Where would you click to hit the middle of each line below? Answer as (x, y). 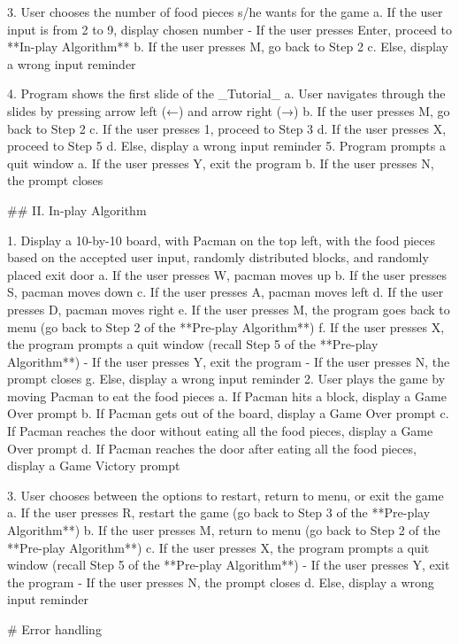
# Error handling (54, 629)
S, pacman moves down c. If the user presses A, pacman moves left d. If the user (226, 292)
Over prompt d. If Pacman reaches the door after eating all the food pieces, (212, 448)
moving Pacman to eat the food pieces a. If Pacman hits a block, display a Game (227, 396)
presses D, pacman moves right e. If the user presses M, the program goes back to (229, 309)
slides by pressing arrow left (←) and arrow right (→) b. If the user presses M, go (229, 110)
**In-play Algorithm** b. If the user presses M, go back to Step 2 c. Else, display (228, 47)
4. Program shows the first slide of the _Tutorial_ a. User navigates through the (226, 93)
